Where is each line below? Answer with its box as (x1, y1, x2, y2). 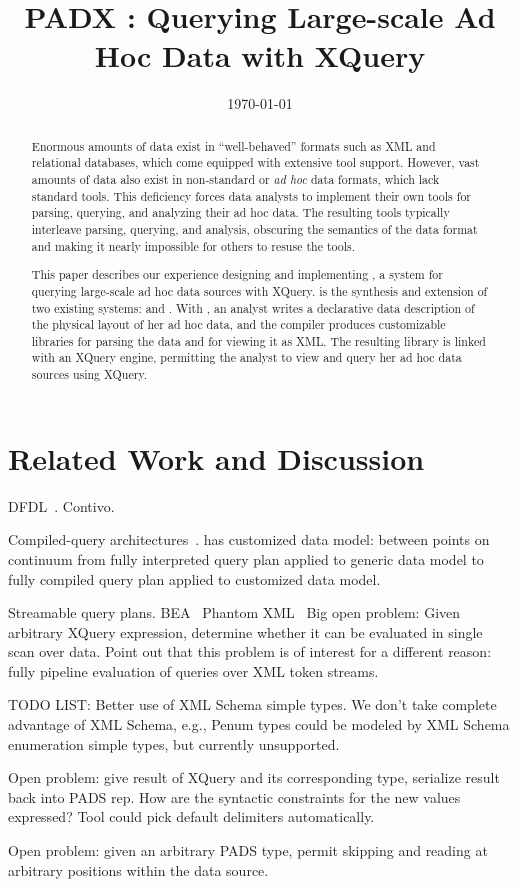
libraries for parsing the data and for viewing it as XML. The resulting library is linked (31, 332, 486, 349)
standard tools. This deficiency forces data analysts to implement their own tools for (31, 187, 472, 204)
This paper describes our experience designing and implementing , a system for (31, 266, 443, 283)
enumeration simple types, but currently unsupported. (8, 733, 340, 754)
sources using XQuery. (31, 366, 148, 383)
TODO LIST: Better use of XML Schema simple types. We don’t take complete (8, 694, 497, 715)
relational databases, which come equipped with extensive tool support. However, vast (31, 154, 480, 171)
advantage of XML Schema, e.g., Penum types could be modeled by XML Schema (8, 714, 510, 735)
